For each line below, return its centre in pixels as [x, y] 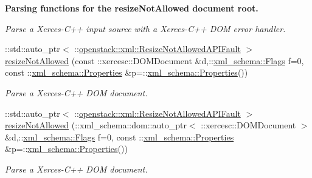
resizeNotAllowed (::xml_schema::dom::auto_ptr [96, 125]
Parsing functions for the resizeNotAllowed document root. [132, 8]
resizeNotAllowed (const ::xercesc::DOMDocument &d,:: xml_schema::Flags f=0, [154, 60]
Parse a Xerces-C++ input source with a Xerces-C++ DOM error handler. [145, 28]
